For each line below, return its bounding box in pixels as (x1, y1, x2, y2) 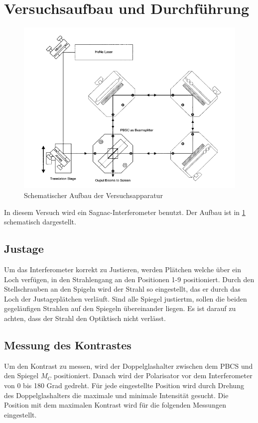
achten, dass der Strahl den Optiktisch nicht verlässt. (4, 313, 166, 323)
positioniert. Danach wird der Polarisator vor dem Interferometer (53, 370, 253, 381)
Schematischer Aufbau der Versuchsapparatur (24, 190, 163, 201)
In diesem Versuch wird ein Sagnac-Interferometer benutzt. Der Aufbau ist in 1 (4, 207, 246, 217)
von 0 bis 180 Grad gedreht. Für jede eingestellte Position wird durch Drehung (4, 380, 244, 390)
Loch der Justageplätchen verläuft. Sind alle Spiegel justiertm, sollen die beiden (4, 293, 247, 304)
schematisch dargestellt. (4, 216, 76, 227)
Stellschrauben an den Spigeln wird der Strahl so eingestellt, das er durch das (4, 284, 241, 294)
